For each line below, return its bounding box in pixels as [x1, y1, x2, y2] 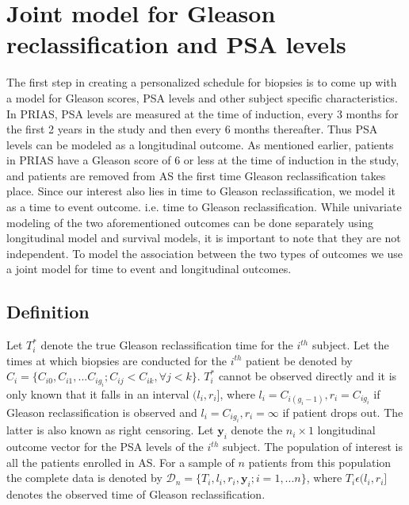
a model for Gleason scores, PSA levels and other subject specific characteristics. [6, 89, 398, 106]
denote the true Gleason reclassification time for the [40, 337, 293, 353]
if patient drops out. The [282, 404, 403, 421]
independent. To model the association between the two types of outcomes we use [6, 245, 403, 261]
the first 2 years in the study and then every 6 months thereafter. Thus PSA [6, 121, 378, 137]
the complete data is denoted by [6, 469, 162, 486]
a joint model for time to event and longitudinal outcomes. [6, 260, 292, 277]
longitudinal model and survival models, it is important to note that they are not [6, 229, 401, 246]
